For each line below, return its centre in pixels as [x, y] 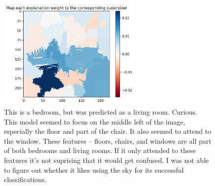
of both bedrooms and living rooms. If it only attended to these [100, 150]
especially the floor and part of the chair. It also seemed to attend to [108, 131]
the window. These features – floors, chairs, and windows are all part [108, 140]
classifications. [25, 179]
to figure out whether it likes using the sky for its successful [94, 170]
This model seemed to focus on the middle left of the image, [95, 121]
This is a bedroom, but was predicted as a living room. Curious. [101, 111]
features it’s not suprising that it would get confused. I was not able [107, 160]
